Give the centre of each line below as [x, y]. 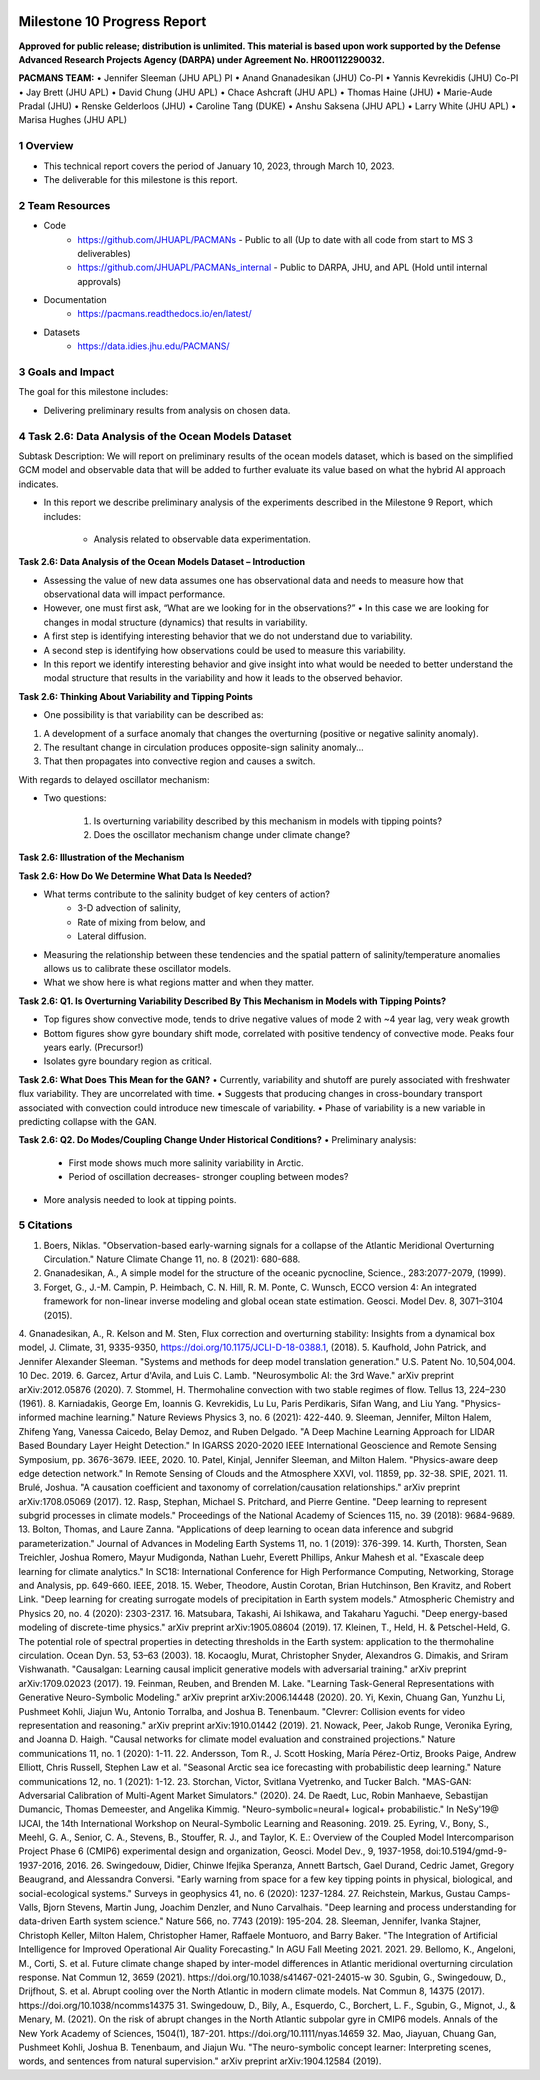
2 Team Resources [64, 205]
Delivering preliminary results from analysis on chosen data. [167, 410]
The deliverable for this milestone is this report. [141, 179]
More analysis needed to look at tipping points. [140, 1199]
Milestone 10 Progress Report [112, 21]
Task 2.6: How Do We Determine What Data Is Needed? [135, 876]
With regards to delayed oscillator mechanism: [114, 779]
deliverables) [104, 253]
